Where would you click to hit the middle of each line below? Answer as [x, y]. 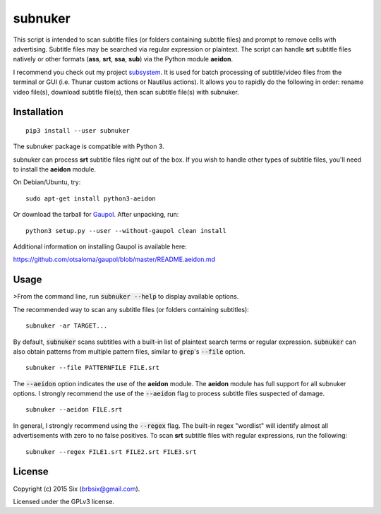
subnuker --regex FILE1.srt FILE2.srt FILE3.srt [111, 452]
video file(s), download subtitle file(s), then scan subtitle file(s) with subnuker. [126, 92]
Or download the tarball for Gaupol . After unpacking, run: [96, 215]
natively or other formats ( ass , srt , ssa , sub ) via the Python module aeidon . [123, 59]
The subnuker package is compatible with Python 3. [89, 147]
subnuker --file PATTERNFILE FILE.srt [93, 368]
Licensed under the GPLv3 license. [64, 501]
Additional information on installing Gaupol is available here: [100, 246]
